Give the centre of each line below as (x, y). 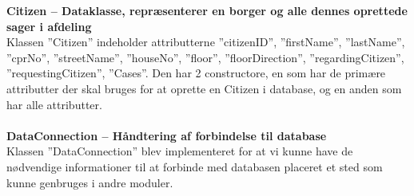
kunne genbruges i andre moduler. (90, 182)
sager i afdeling (49, 26)
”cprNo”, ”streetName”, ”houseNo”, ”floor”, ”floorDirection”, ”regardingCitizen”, (205, 57)
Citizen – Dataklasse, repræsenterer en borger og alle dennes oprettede (207, 10)
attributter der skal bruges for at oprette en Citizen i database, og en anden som (204, 88)
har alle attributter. (54, 104)
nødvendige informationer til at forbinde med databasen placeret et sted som (195, 166)
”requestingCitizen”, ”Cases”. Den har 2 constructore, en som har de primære (196, 73)
